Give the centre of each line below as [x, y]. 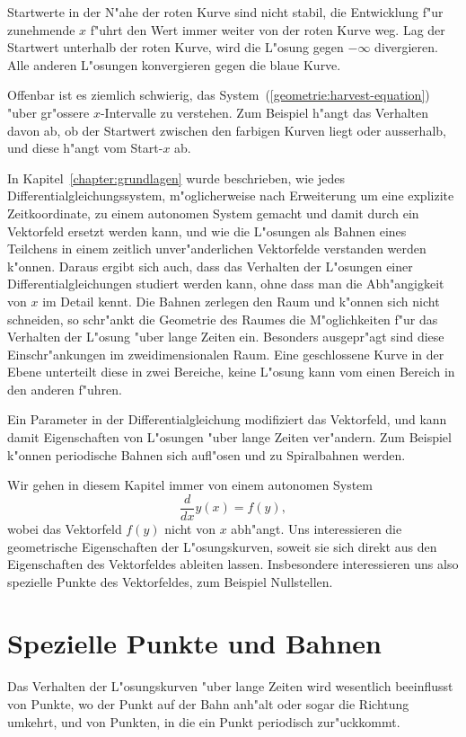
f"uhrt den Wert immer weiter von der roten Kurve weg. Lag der [268, 29]
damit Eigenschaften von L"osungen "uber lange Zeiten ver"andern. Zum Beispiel [229, 437]
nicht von [190, 528]
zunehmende [41, 29]
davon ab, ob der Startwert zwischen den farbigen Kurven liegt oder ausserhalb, [227, 130]
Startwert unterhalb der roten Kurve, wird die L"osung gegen [176, 47]
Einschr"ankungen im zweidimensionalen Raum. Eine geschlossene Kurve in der [226, 354]
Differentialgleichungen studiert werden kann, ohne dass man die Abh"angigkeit [226, 284]
